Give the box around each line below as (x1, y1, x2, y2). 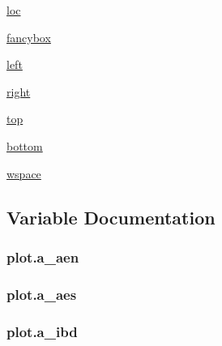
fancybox (6, 28, 51, 45)
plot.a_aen (6, 246, 79, 267)
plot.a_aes (6, 284, 77, 304)
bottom (6, 137, 43, 154)
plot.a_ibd (6, 321, 78, 341)
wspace (6, 164, 41, 182)
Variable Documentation (6, 204, 216, 229)
